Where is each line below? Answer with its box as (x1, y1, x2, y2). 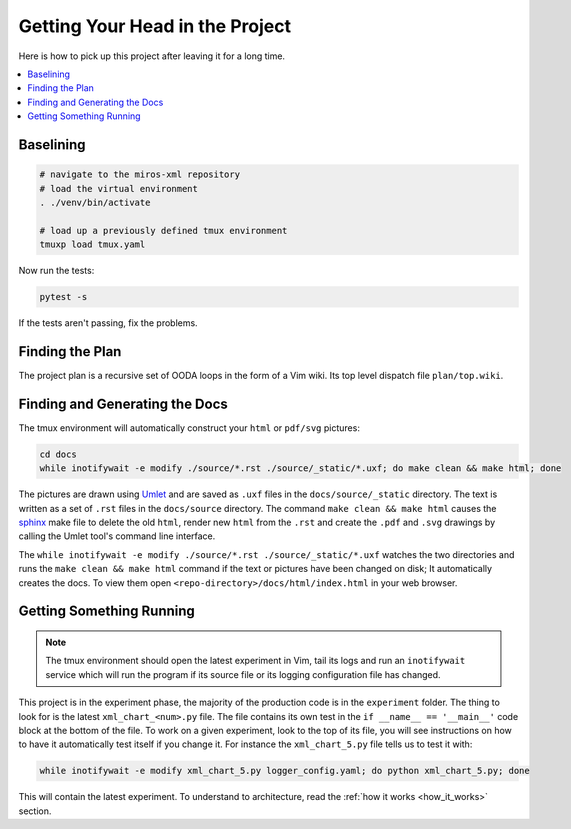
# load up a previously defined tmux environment (39, 225, 288, 236)
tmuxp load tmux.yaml (39, 239, 146, 250)
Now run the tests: (18, 265, 95, 277)
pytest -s (39, 291, 88, 303)
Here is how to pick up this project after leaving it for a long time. (18, 50, 285, 62)
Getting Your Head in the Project (18, 15, 292, 37)
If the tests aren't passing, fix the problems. (18, 317, 199, 329)
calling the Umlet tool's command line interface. (18, 530, 216, 542)
